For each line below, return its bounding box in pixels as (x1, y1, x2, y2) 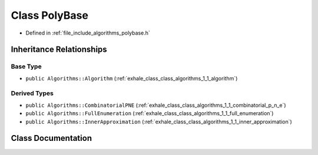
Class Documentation (11, 133, 92, 143)
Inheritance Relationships (11, 45, 107, 55)
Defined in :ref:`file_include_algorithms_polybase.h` (25, 29, 150, 36)
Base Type (11, 62, 42, 70)
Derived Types (11, 89, 54, 97)
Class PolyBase (11, 9, 88, 22)
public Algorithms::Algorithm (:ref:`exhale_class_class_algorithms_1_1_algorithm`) (25, 75, 238, 82)
